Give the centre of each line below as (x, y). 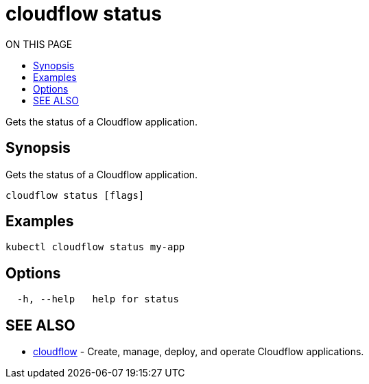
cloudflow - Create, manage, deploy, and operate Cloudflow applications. (199, 352)
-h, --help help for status (98, 299)
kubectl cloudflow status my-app (95, 247)
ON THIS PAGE (39, 44)
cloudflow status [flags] (75, 195)
